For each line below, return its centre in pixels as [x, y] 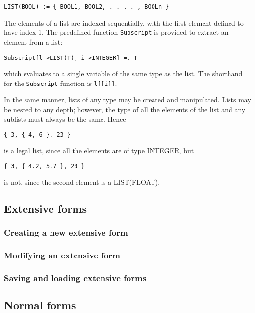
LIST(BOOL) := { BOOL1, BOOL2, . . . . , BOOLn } [87, 7]
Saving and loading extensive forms [75, 278]
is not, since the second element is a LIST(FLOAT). [82, 182]
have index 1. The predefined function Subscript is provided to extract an [116, 32]
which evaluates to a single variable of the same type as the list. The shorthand [123, 73]
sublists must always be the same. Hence [65, 119]
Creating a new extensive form [66, 233]
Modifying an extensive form [62, 255]
